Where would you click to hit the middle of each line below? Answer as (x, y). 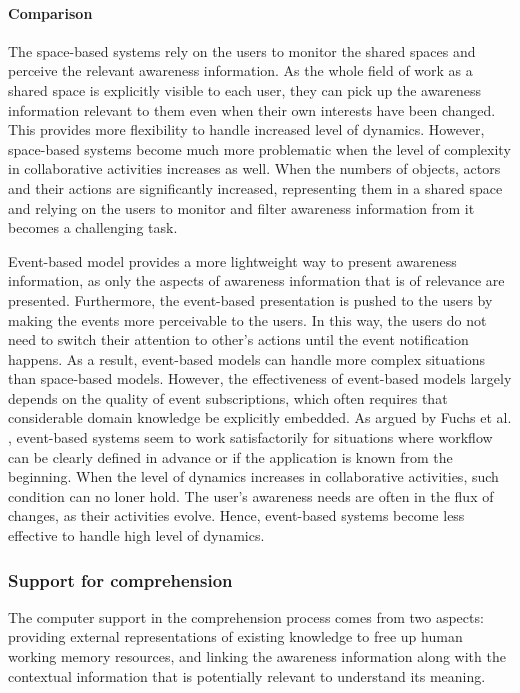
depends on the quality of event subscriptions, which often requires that (228, 397)
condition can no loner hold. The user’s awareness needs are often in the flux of (251, 495)
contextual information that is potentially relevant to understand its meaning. (247, 675)
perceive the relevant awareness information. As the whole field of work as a (240, 70)
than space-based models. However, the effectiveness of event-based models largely (260, 378)
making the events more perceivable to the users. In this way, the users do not (247, 319)
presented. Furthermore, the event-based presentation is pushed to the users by (250, 299)
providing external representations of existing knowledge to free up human (235, 636)
